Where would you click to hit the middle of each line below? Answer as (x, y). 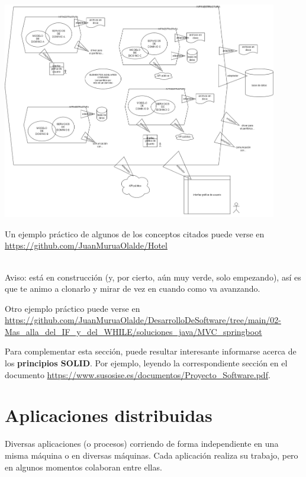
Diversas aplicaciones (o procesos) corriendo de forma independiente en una (142, 444)
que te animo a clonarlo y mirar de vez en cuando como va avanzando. (133, 289)
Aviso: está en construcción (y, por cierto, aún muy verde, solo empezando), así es (153, 277)
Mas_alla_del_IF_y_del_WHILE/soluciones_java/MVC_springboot (133, 331)
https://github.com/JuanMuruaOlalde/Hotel (86, 245)
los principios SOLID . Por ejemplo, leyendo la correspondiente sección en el (146, 363)
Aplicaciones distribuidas (109, 415)
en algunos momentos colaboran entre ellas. (83, 467)
